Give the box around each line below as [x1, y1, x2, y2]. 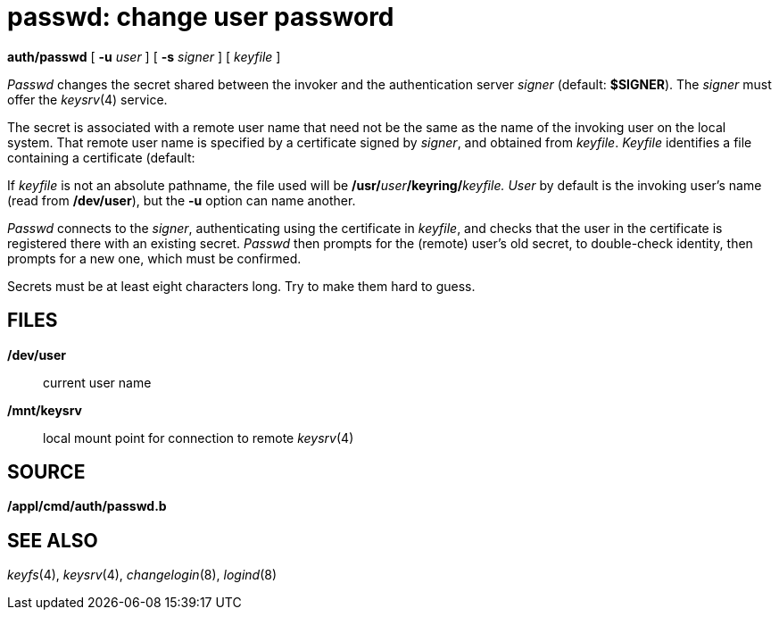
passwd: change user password [7, 2, 394, 32]
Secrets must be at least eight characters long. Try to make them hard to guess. [7, 278, 476, 294]
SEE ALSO [7, 529, 98, 552]
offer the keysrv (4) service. [7, 91, 168, 107]
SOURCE [7, 461, 86, 484]
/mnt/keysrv [7, 402, 82, 418]
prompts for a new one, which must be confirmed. [7, 250, 302, 266]
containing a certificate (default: [7, 149, 195, 165]
